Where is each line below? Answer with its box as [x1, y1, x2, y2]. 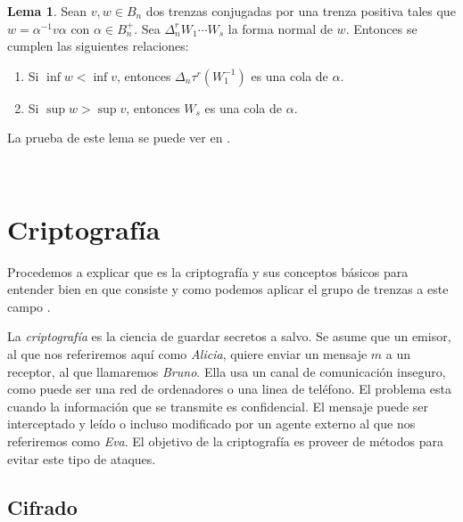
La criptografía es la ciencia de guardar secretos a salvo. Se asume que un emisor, [7, 327, 451, 346]
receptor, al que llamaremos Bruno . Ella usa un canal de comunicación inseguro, [7, 362, 446, 380]
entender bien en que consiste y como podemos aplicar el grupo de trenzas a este [7, 280, 449, 298]
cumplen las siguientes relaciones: [7, 37, 189, 55]
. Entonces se [345, 19, 418, 37]
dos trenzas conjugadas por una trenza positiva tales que [145, 2, 456, 20]
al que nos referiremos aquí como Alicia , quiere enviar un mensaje [7, 345, 368, 363]
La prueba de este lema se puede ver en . [7, 128, 231, 147]
